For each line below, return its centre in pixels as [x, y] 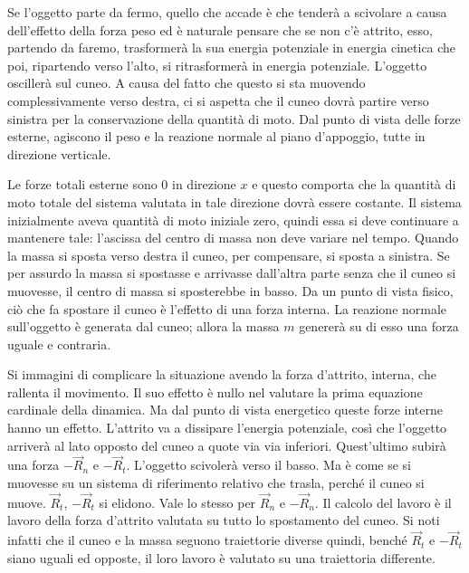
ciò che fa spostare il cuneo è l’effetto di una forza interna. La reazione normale [227, 308]
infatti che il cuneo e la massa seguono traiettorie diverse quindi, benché [207, 540]
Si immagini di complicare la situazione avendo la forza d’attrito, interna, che [222, 374]
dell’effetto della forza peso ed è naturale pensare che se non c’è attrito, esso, [220, 29]
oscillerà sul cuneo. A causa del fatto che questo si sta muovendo [187, 83]
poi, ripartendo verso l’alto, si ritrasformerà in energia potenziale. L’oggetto [217, 65]
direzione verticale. [59, 153]
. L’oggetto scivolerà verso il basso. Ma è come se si [269, 465]
